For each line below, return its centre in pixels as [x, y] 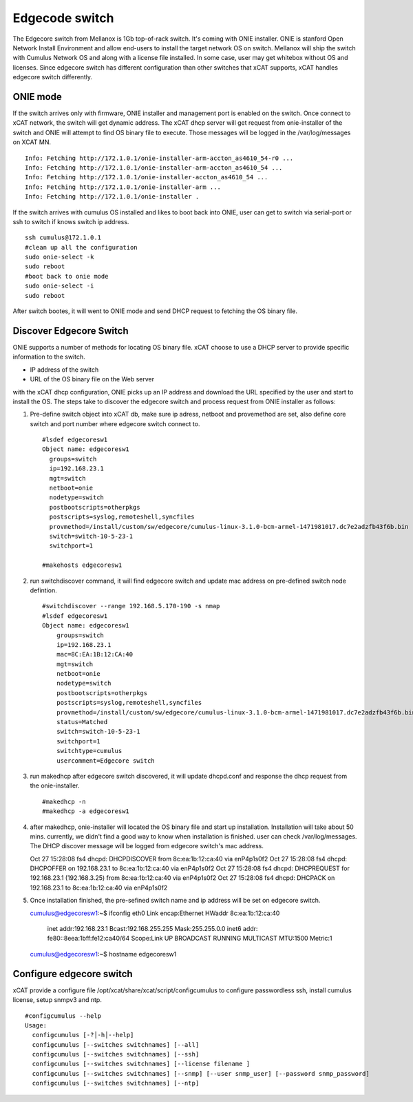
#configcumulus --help [63, 1016]
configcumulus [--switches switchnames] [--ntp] [116, 1083]
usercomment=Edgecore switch [105, 761]
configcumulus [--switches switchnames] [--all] [116, 1044]
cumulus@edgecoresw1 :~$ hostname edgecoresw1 [103, 954]
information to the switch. [49, 357]
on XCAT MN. [32, 142]
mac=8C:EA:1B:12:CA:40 [95, 654]
